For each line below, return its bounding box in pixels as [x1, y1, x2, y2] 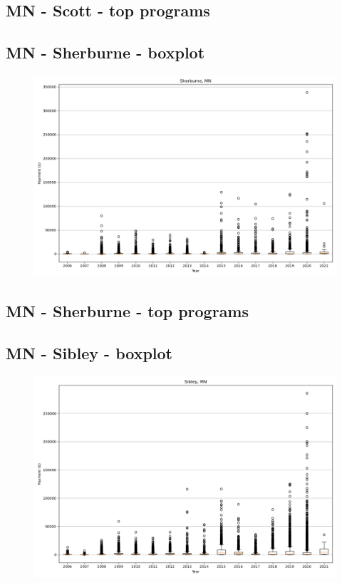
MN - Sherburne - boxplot [6, 41, 205, 63]
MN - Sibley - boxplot [6, 342, 172, 364]
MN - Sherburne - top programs [6, 300, 249, 322]
